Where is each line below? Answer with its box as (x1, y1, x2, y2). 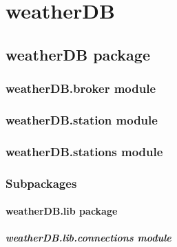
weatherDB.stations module (6, 142, 163, 160)
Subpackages (6, 174, 77, 191)
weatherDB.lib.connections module (6, 230, 171, 245)
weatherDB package (6, 43, 150, 65)
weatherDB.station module (6, 111, 158, 128)
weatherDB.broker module (6, 80, 156, 97)
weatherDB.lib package (6, 204, 118, 218)
